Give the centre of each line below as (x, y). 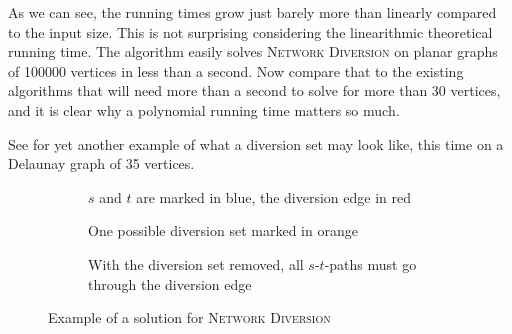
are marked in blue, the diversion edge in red (273, 196)
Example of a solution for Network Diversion (189, 317)
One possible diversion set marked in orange (223, 230)
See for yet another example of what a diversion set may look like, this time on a (256, 143)
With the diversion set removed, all (196, 263)
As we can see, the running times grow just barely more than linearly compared (252, 12)
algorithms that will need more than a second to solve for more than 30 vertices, (254, 90)
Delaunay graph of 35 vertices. (101, 163)
